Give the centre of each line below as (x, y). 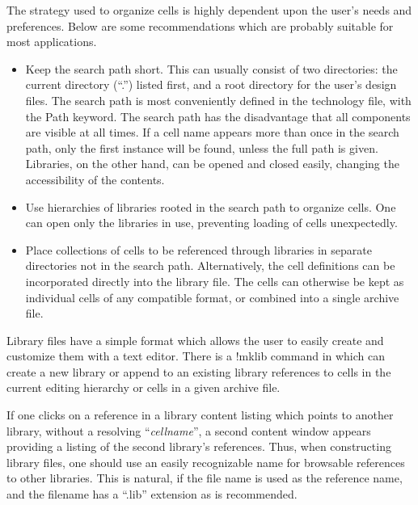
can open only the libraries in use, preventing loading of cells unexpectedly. (211, 223)
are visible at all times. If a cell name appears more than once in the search (212, 132)
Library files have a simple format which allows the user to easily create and (195, 340)
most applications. (52, 42)
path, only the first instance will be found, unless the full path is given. (202, 147)
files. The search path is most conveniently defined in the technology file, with (218, 100)
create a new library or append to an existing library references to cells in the (199, 371)
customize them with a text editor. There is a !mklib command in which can (196, 356)
